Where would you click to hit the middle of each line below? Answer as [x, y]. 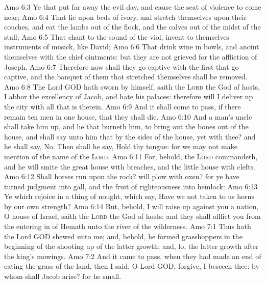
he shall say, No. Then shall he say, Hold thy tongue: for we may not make [121, 146]
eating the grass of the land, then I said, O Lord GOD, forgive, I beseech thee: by [132, 266]
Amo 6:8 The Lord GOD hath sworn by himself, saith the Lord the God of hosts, [132, 86]
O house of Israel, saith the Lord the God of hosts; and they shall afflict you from [132, 216]
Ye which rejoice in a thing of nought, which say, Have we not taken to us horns [129, 196]
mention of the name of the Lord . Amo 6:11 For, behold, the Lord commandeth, [131, 156]
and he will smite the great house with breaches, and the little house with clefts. [130, 166]
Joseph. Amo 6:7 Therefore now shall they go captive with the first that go [122, 66]
